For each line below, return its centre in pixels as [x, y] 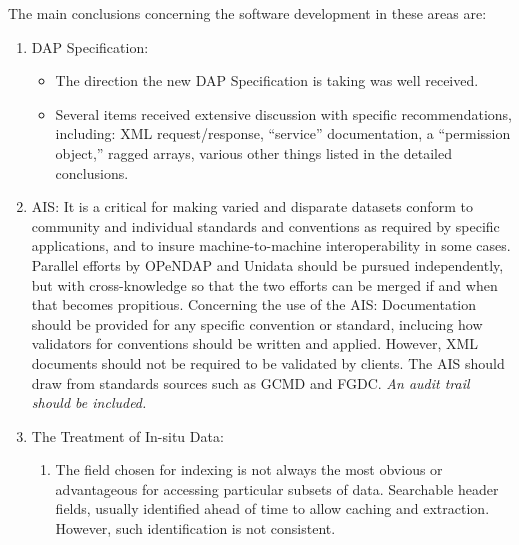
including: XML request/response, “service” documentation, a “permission [283, 133]
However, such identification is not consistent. [195, 528]
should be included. [89, 402]
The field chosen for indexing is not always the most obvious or [249, 469]
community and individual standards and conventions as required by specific [265, 225]
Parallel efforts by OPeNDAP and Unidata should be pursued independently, [267, 264]
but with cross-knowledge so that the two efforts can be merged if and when [264, 284]
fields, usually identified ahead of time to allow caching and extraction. [272, 508]
